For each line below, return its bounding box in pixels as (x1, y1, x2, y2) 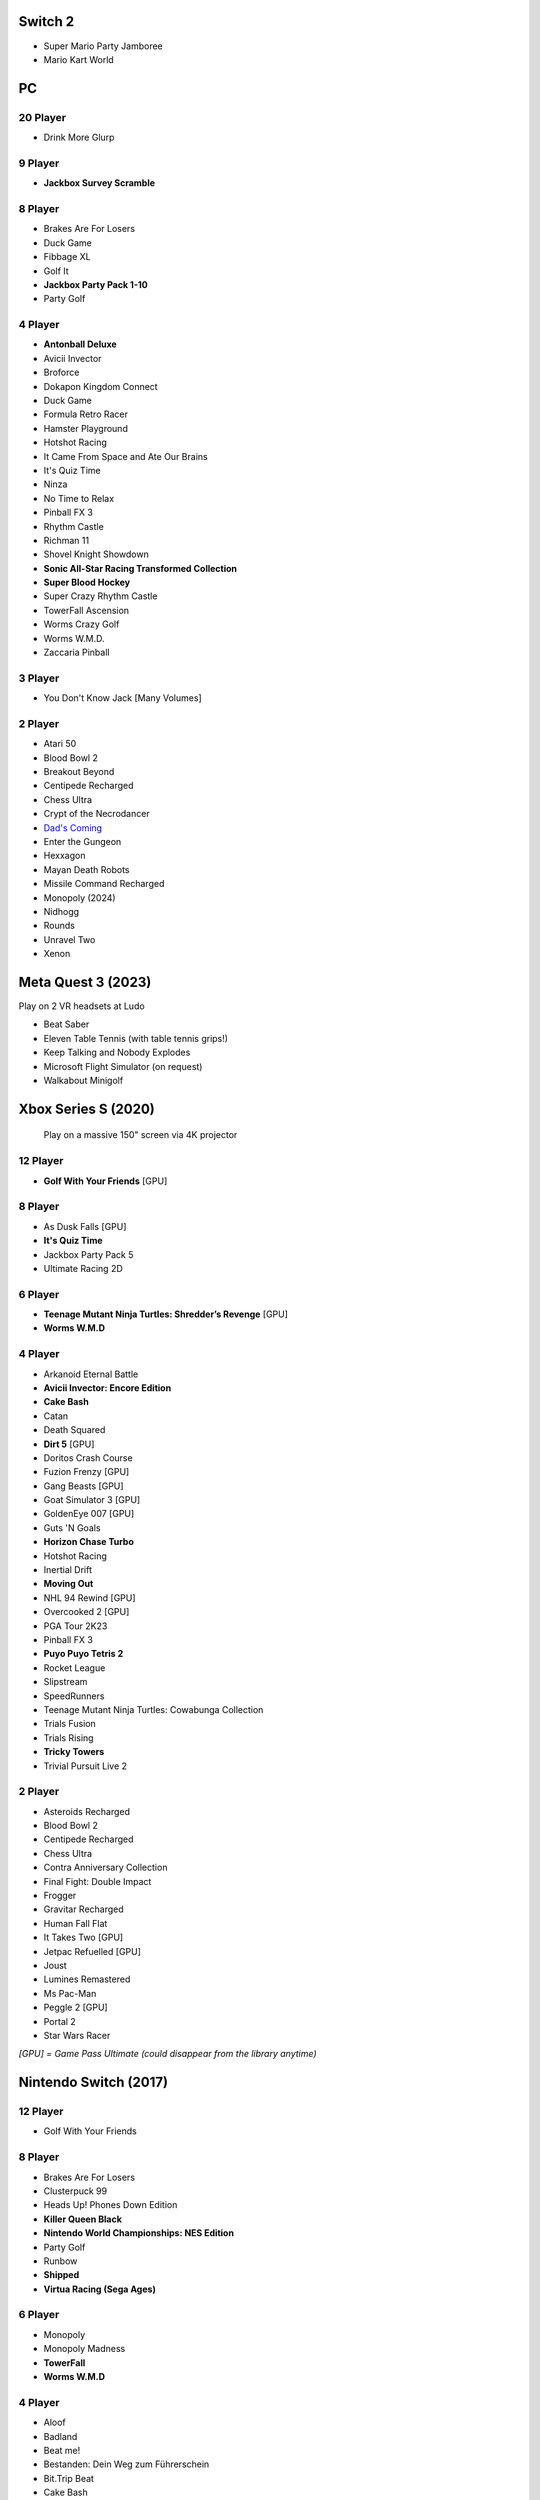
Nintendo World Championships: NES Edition (43, 2227, 235, 2239)
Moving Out (43, 1578, 94, 1590)
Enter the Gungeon (43, 836, 122, 848)
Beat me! (43, 2444, 81, 2456)
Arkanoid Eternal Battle (43, 1368, 139, 1380)
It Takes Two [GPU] (43, 1931, 124, 1944)
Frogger (43, 1889, 77, 1901)
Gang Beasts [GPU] (43, 1480, 124, 1492)
